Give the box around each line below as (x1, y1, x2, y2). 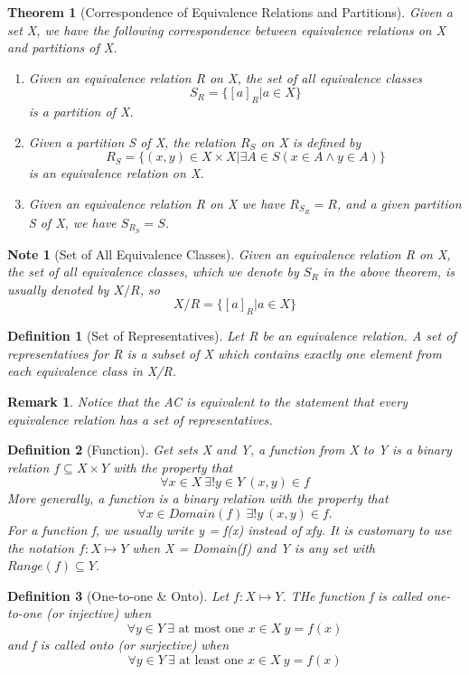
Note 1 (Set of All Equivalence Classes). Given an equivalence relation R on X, (7, 244, 451, 263)
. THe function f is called (282, 586, 423, 605)
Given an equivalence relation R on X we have (28, 193, 286, 212)
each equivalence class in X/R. (7, 361, 177, 380)
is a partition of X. (28, 102, 134, 121)
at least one (179, 653, 244, 667)
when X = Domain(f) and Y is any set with (132, 538, 375, 557)
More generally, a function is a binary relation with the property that (7, 489, 389, 508)
